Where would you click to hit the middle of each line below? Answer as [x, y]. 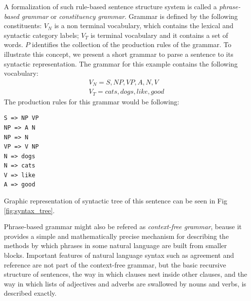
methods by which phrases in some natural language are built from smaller [116, 245]
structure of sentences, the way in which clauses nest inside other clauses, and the [126, 274]
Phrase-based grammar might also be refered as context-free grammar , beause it [123, 226]
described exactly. [30, 293]
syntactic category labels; [42, 35]
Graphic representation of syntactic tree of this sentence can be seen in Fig [116, 201]
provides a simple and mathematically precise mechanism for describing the [117, 236]
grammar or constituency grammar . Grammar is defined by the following [130, 16]
